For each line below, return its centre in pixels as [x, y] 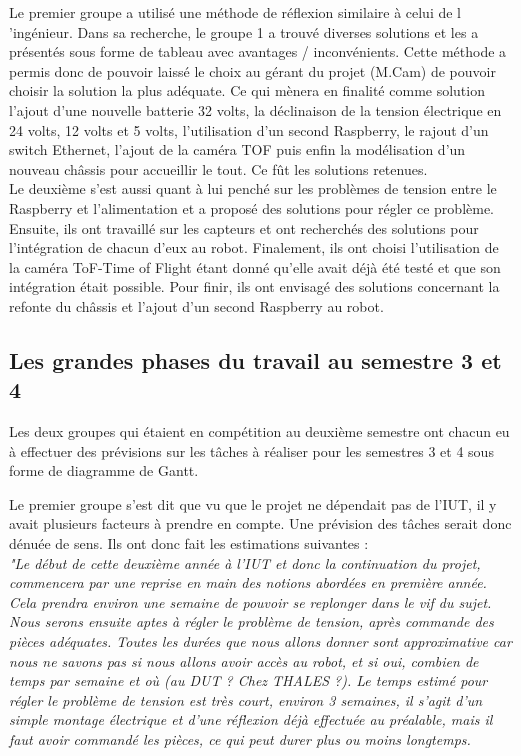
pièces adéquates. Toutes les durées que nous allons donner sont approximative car [260, 641]
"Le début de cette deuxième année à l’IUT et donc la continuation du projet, [245, 562]
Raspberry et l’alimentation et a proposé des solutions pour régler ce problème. [252, 207]
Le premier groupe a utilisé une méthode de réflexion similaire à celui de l [235, 12]
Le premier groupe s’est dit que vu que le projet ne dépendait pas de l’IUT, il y [253, 503]
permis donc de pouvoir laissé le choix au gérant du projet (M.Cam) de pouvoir [252, 70]
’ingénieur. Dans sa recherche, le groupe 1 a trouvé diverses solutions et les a [244, 31]
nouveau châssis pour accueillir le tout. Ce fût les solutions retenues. [218, 168]
